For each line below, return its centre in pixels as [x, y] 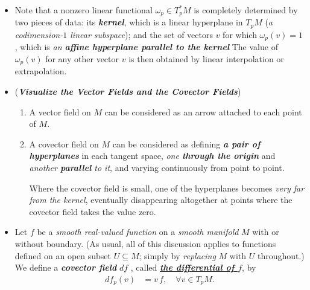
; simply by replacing [177, 255]
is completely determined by [246, 10]
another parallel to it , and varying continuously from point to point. [157, 167]
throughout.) [281, 255]
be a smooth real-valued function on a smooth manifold [138, 232]
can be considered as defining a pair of [186, 143]
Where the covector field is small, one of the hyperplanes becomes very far [167, 188]
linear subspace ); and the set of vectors [141, 34]
